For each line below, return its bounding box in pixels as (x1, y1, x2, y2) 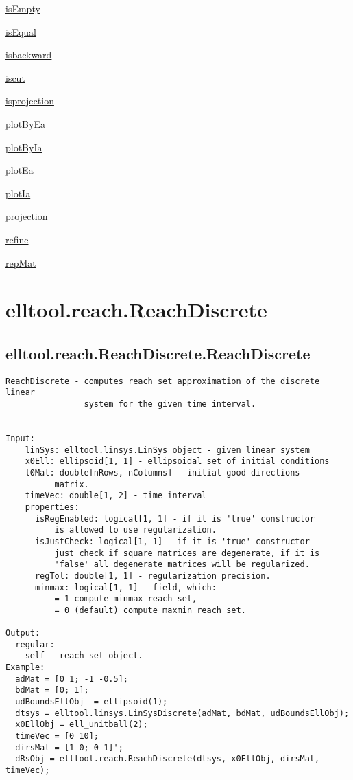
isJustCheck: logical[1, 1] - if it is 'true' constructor (34, 536, 310, 546)
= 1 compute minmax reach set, (54, 594, 197, 604)
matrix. (54, 479, 89, 489)
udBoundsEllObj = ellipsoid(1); (15, 697, 168, 707)
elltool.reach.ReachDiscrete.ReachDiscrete (5, 342, 311, 364)
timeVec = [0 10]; (15, 731, 99, 742)
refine (5, 232, 29, 246)
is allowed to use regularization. (54, 525, 217, 535)
